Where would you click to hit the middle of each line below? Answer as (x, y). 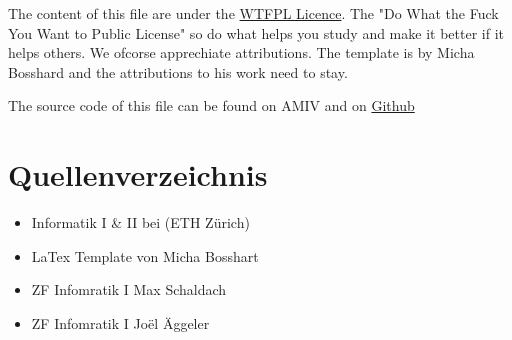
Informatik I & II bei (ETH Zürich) (140, 222)
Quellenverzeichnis (138, 174)
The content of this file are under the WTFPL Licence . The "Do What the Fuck (253, 13)
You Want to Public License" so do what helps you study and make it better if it (256, 32)
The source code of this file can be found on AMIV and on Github (211, 105)
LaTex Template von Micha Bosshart (145, 255)
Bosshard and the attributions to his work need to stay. (178, 71)
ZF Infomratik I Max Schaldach (129, 289)
